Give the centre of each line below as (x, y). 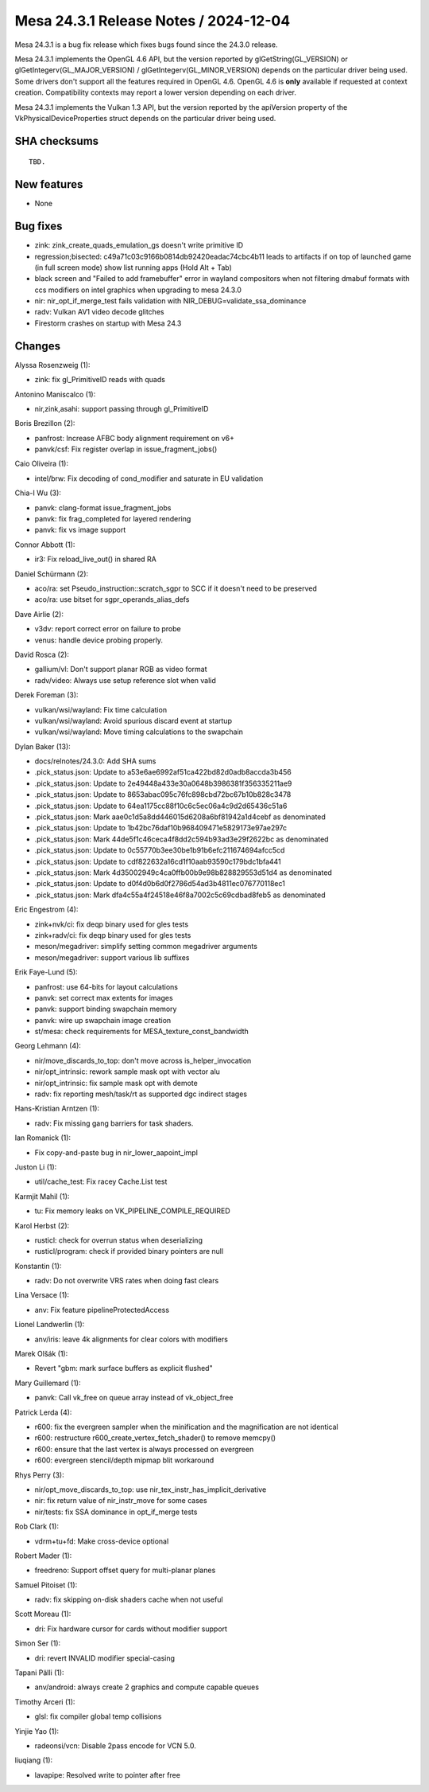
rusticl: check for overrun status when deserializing (118, 1240)
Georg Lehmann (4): (48, 1046)
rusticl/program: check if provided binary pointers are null (129, 1251)
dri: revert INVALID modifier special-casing (104, 1658)
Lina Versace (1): (42, 1295)
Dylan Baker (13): (43, 746)
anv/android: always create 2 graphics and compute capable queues (147, 1687)
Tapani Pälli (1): (39, 1673)
